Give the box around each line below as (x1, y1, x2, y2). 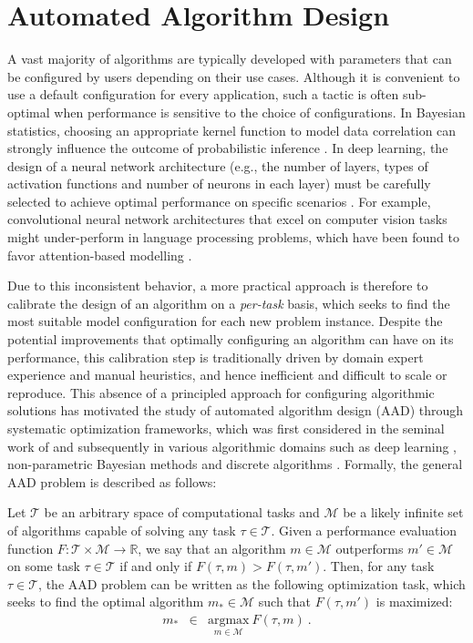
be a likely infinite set (343, 503, 464, 522)
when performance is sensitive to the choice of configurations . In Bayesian (54, 102, 466, 121)
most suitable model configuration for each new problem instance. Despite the (7, 311, 443, 331)
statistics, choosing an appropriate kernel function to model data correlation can (7, 120, 457, 139)
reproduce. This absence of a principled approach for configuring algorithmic (7, 383, 435, 402)
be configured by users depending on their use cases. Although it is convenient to (7, 66, 460, 86)
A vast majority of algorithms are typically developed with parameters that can (7, 49, 452, 68)
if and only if (119, 556, 192, 576)
